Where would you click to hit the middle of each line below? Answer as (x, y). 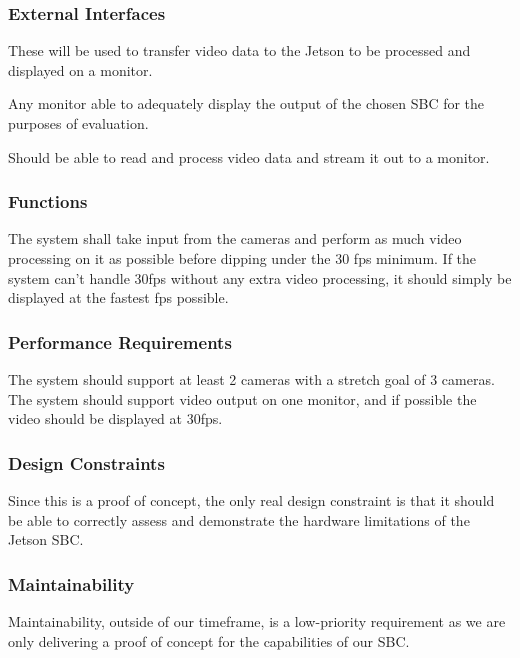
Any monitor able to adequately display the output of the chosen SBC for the (246, 103)
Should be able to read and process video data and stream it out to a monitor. (249, 156)
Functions (48, 201)
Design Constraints (86, 462)
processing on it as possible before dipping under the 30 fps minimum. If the (242, 258)
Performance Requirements (120, 341)
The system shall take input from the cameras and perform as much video (235, 238)
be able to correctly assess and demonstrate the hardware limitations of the (239, 519)
